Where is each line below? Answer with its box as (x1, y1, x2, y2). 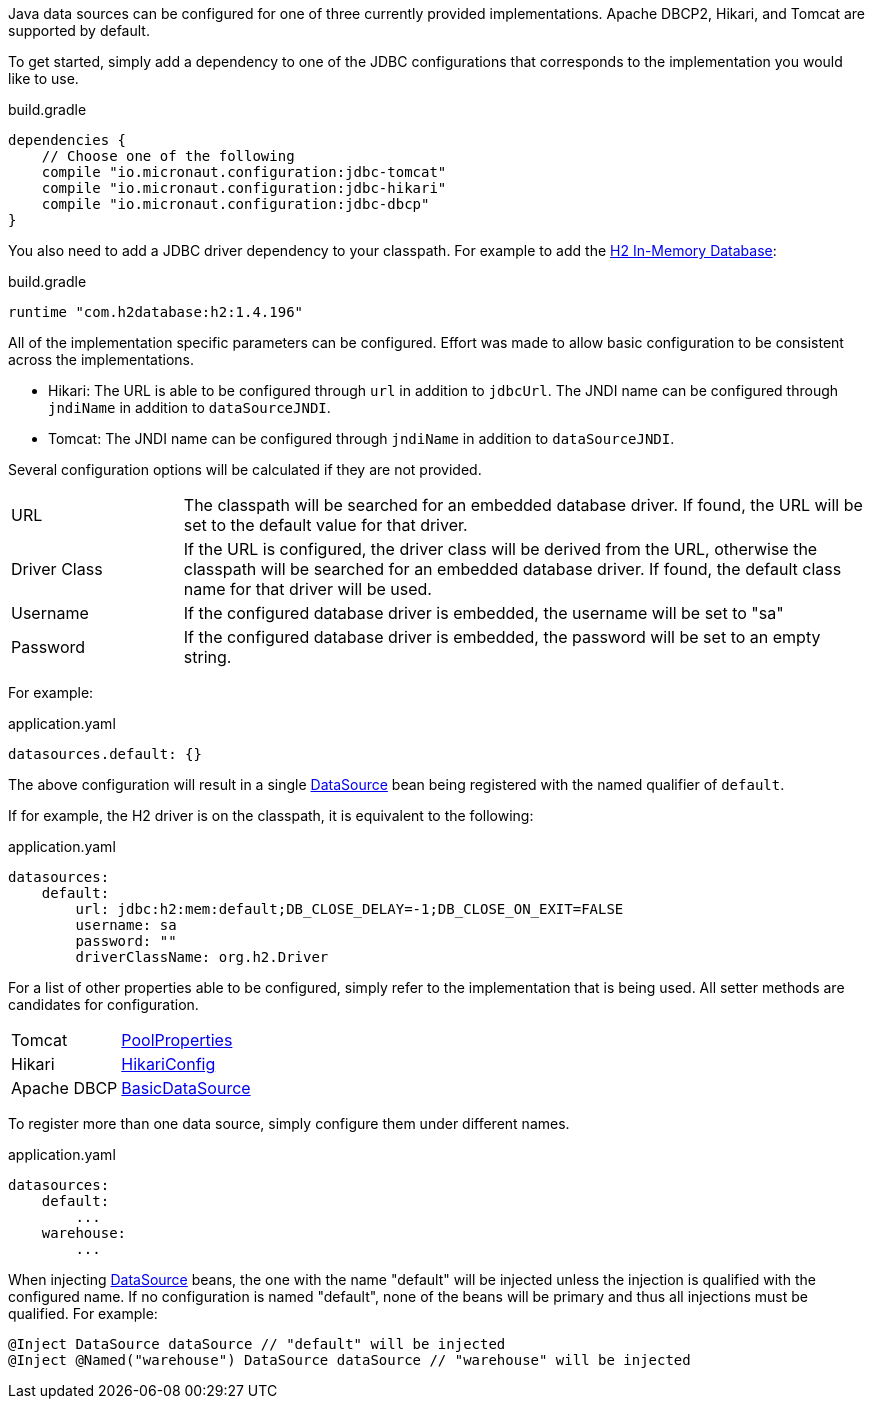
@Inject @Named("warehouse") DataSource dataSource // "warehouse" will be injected (8, 1352, 691, 1368)
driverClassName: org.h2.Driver (75, 949, 329, 965)
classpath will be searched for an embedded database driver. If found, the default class (183, 559, 842, 579)
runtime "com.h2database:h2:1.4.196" (8, 304, 304, 320)
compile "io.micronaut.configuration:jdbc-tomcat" (41, 164, 447, 180)
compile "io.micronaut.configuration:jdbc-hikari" (41, 180, 447, 196)
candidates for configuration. (8, 996, 199, 1013)
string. (183, 647, 232, 667)
